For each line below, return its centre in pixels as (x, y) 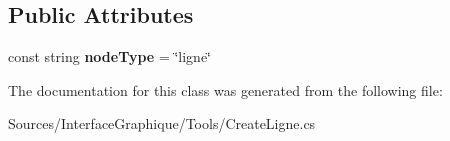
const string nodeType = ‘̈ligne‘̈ (110, 56)
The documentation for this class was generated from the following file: (225, 89)
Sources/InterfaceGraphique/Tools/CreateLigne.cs (162, 123)
